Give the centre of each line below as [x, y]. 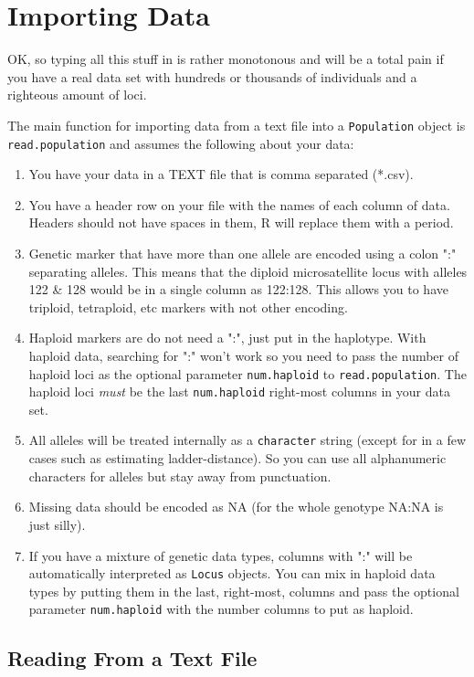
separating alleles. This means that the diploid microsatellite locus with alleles [248, 271]
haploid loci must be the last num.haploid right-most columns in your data [239, 391]
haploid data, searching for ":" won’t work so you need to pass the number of [244, 355]
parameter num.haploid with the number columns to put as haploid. [221, 609]
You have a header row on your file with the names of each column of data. [239, 204]
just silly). [57, 524]
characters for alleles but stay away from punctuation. [180, 476]
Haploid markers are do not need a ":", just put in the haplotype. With [227, 338]
